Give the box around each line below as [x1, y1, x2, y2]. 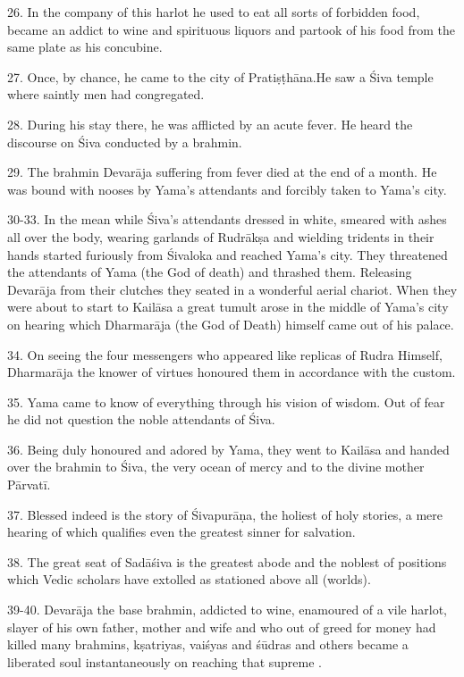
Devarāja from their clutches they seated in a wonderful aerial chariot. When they [7, 280, 458, 298]
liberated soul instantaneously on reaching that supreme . [7, 652, 323, 671]
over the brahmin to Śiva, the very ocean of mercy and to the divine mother [7, 457, 425, 476]
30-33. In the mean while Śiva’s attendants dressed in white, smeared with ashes [7, 210, 447, 229]
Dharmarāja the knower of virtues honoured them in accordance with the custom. [7, 363, 456, 381]
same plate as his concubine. [7, 38, 163, 56]
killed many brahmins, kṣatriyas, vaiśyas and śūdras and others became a [7, 635, 409, 654]
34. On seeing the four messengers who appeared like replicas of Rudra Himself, [7, 345, 443, 364]
